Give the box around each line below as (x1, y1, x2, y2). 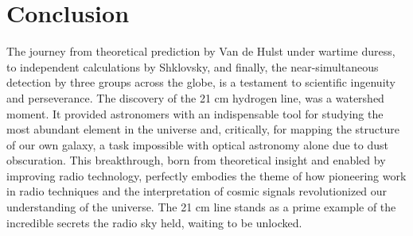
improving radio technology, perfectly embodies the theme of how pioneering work (6, 167, 407, 184)
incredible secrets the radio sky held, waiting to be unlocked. (6, 214, 302, 230)
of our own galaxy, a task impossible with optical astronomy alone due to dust (6, 136, 388, 153)
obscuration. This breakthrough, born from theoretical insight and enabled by (6, 152, 386, 168)
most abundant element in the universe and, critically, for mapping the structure (6, 121, 399, 137)
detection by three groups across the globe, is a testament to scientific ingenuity (6, 74, 395, 91)
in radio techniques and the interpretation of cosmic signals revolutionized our (6, 183, 388, 199)
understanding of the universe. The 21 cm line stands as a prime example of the (6, 199, 396, 215)
